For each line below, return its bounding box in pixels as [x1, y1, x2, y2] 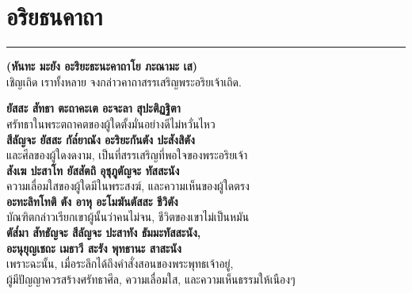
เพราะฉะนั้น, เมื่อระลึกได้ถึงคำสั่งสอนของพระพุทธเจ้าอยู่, [6, 255, 234, 272]
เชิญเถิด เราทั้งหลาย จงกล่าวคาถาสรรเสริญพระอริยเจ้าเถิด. [6, 73, 242, 90]
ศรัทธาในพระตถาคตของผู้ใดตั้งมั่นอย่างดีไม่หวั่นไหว [6, 115, 216, 132]
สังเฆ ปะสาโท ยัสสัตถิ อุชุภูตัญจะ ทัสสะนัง [6, 162, 180, 178]
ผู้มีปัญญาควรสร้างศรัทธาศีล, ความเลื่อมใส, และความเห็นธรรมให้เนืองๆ [6, 270, 296, 287]
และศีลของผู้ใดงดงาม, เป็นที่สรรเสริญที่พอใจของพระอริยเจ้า [6, 147, 248, 163]
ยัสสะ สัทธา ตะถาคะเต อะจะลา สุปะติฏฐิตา [6, 100, 181, 116]
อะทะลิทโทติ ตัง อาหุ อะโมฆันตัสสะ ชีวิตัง [6, 193, 178, 209]
